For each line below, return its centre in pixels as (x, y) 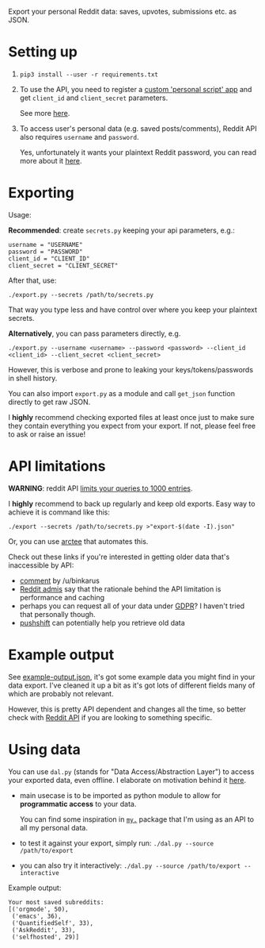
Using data (45, 749)
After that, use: (32, 280)
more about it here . (51, 160)
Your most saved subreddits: (56, 902)
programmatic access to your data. (78, 803)
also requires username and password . (79, 137)
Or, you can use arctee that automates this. (78, 541)
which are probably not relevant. (61, 693)
